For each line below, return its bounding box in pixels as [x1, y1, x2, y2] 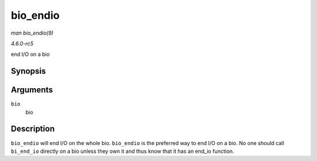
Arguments [11, 85, 53, 95]
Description [11, 124, 55, 134]
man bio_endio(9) [11, 29, 54, 36]
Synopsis [11, 66, 46, 76]
